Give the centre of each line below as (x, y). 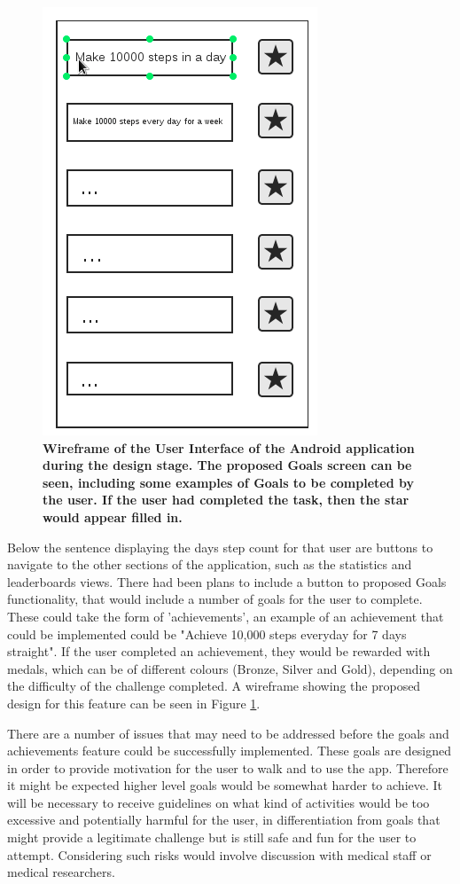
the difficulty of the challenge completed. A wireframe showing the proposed (214, 686)
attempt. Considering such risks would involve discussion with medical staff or (219, 854)
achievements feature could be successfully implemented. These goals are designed (230, 751)
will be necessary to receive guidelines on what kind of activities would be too (218, 802)
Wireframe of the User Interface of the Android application (229, 447)
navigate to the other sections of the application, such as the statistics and (210, 564)
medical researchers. (61, 872)
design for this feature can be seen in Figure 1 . (134, 703)
